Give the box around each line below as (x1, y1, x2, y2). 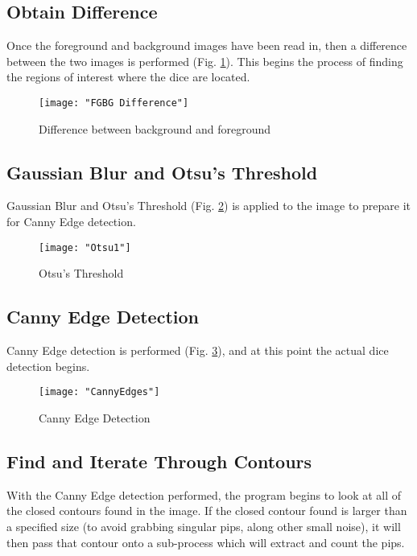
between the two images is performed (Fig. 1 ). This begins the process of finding (6, 52, 403, 69)
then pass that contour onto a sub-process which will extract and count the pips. (6, 533, 405, 550)
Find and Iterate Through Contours (6, 448, 312, 473)
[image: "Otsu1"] (39, 241, 131, 253)
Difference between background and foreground (39, 120, 271, 137)
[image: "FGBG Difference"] (39, 97, 189, 109)
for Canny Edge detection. (6, 213, 136, 230)
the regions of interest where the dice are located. (6, 68, 250, 85)
